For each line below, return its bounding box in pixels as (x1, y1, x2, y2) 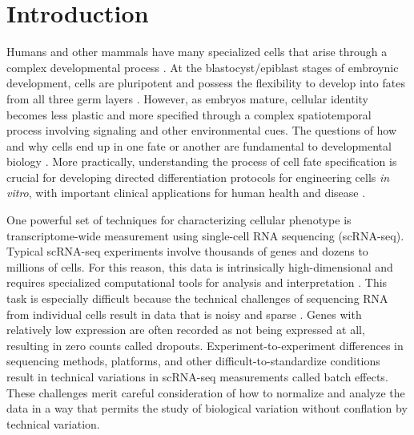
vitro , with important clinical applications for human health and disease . (6, 184, 366, 201)
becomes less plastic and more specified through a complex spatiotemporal (6, 106, 372, 123)
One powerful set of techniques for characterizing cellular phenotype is (6, 211, 352, 228)
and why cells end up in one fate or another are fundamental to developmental (6, 137, 392, 154)
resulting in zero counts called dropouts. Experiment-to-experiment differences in (6, 336, 404, 353)
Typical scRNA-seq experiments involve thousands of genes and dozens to (6, 243, 368, 260)
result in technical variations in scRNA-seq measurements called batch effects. (6, 369, 388, 385)
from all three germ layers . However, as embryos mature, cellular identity (6, 90, 368, 107)
